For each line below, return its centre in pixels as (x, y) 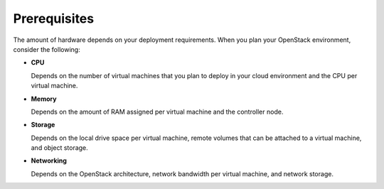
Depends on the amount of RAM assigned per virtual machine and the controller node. (157, 112)
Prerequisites (54, 18)
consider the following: (47, 49)
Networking (49, 161)
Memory (44, 99)
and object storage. (59, 148)
